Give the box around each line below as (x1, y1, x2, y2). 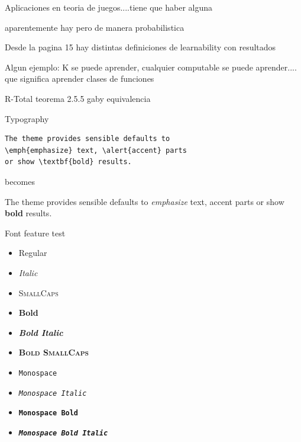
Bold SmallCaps (18, 346, 89, 358)
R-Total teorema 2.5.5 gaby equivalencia (5, 92, 151, 104)
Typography (5, 112, 49, 124)
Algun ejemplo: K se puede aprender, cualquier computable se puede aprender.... (5, 60, 297, 73)
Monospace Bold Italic (18, 428, 108, 437)
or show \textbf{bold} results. (5, 158, 132, 166)
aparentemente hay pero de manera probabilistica (5, 21, 185, 33)
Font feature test (5, 226, 66, 239)
